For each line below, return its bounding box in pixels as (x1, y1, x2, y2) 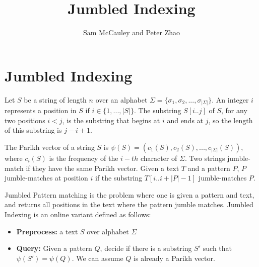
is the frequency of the (49, 152, 118, 163)
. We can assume (72, 252, 123, 263)
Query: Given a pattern (16, 243, 92, 253)
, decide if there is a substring (100, 243, 192, 253)
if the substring (95, 172, 143, 183)
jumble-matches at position (5, 172, 88, 183)
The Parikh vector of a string (5, 141, 95, 152)
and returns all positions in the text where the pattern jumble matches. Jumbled (5, 199, 253, 210)
